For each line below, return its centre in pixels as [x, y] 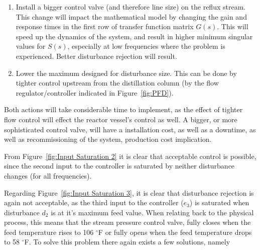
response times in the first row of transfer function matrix [105, 26]
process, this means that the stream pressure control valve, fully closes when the [127, 222]
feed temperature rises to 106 [49, 232]
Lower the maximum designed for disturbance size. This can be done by [126, 73]
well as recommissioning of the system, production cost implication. [108, 139]
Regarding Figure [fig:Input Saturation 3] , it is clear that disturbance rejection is [129, 192]
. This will [233, 26]
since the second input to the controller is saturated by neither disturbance [119, 166]
